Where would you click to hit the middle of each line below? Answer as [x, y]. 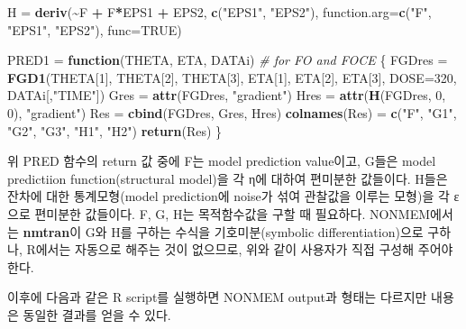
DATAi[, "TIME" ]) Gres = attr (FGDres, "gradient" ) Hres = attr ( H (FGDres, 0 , [227, 95]
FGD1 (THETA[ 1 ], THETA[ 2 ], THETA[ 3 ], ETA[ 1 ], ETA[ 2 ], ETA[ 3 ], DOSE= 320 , [232, 77]
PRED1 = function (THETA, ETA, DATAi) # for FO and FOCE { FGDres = [228, 60]
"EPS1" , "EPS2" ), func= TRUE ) [95, 29]
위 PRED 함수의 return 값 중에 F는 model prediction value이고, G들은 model [222, 161]
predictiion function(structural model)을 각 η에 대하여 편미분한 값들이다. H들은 [228, 178]
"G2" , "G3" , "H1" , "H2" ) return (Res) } [115, 130]
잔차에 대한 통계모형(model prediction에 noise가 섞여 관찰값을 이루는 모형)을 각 [228, 196]
